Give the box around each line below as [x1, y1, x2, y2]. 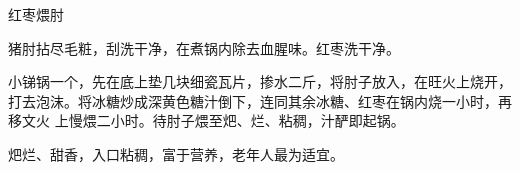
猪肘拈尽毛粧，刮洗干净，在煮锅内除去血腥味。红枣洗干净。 [8, 37, 400, 58]
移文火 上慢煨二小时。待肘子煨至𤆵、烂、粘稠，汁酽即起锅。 [8, 110, 405, 131]
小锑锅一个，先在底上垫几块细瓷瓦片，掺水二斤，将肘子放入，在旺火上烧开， [8, 71, 512, 92]
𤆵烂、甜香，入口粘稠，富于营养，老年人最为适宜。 [8, 143, 344, 164]
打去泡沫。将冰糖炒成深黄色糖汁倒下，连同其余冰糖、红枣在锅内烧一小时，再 [8, 90, 512, 111]
